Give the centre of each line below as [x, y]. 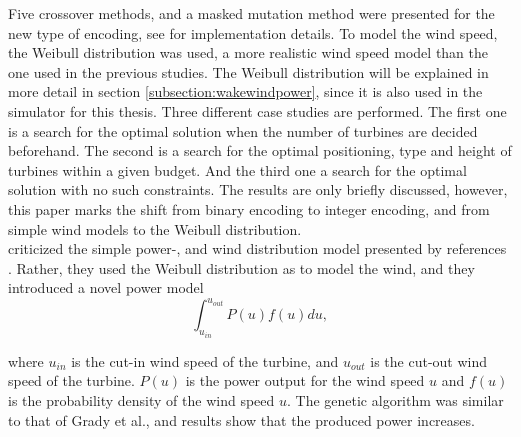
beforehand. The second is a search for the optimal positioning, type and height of [260, 150]
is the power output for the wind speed [305, 380]
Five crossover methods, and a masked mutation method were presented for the [251, 13]
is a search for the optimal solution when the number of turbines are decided [243, 130]
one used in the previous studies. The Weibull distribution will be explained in [248, 71]
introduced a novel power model [106, 287]
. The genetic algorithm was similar [395, 400]
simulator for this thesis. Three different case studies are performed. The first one [257, 110]
